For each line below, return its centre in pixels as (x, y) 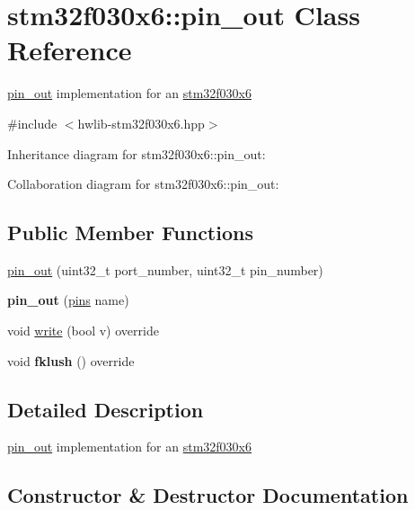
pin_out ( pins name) (68, 300)
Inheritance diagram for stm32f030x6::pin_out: (137, 153)
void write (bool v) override (83, 331)
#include (32, 123)
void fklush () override (71, 360)
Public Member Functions (130, 233)
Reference (70, 50)
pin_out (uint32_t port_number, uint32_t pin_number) (165, 269)
